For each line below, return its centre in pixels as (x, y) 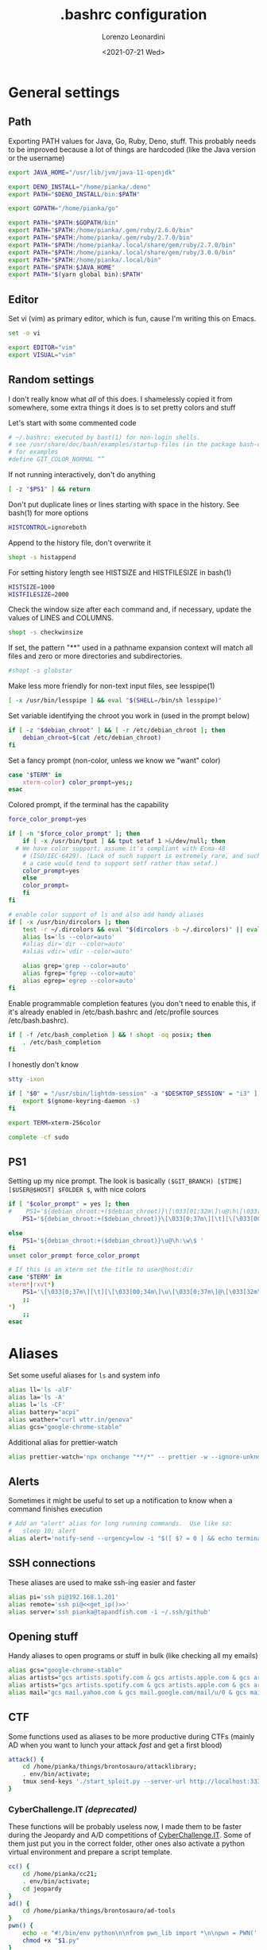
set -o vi (25, 333)
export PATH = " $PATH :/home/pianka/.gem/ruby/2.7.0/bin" (101, 238)
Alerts (24, 1481)
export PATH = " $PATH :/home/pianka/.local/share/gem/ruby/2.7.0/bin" (122, 245)
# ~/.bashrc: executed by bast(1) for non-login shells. (104, 437)
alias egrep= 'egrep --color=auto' (79, 981)
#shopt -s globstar (41, 671)
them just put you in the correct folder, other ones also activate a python (126, 1843)
